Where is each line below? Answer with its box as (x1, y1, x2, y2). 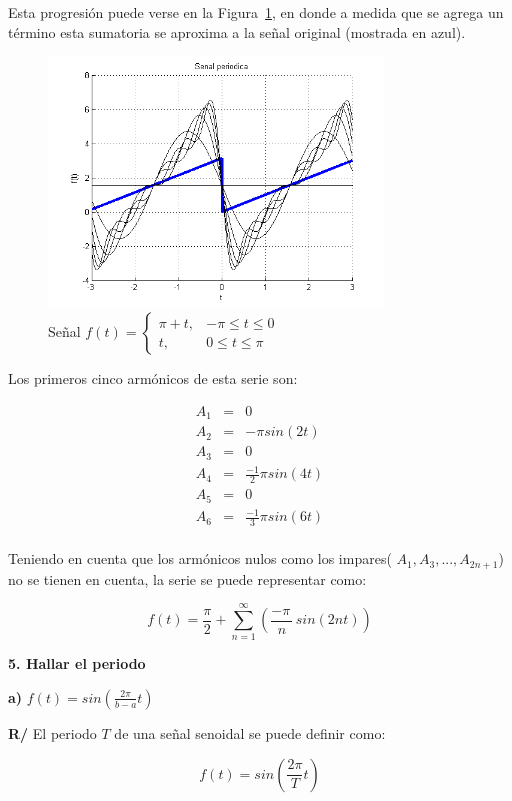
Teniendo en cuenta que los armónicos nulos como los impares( (8, 548, 392, 569)
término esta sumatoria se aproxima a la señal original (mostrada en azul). (8, 21, 466, 42)
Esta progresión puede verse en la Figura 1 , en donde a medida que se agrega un (8, 2, 504, 22)
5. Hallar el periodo (8, 653, 146, 674)
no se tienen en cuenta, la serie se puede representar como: (8, 568, 367, 589)
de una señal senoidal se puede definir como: (114, 722, 386, 743)
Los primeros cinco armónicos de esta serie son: (8, 368, 298, 389)
